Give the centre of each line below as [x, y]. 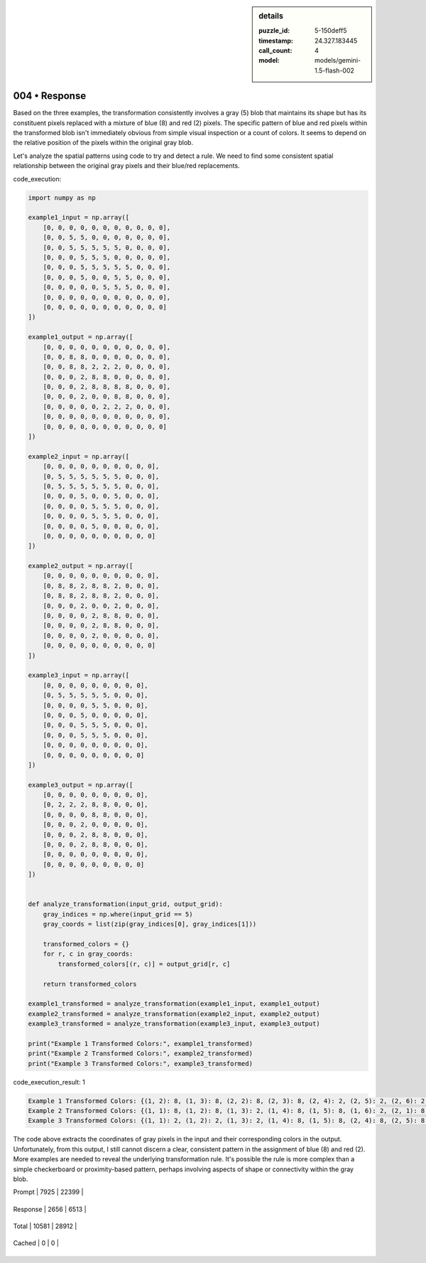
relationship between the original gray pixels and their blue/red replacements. [127, 166]
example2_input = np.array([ [79, 456]
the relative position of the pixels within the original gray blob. [103, 143]
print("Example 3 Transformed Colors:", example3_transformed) [141, 1064]
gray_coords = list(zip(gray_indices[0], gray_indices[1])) [150, 924]
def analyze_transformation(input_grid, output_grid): [125, 904]
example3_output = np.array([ [81, 785]
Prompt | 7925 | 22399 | [48, 1192]
